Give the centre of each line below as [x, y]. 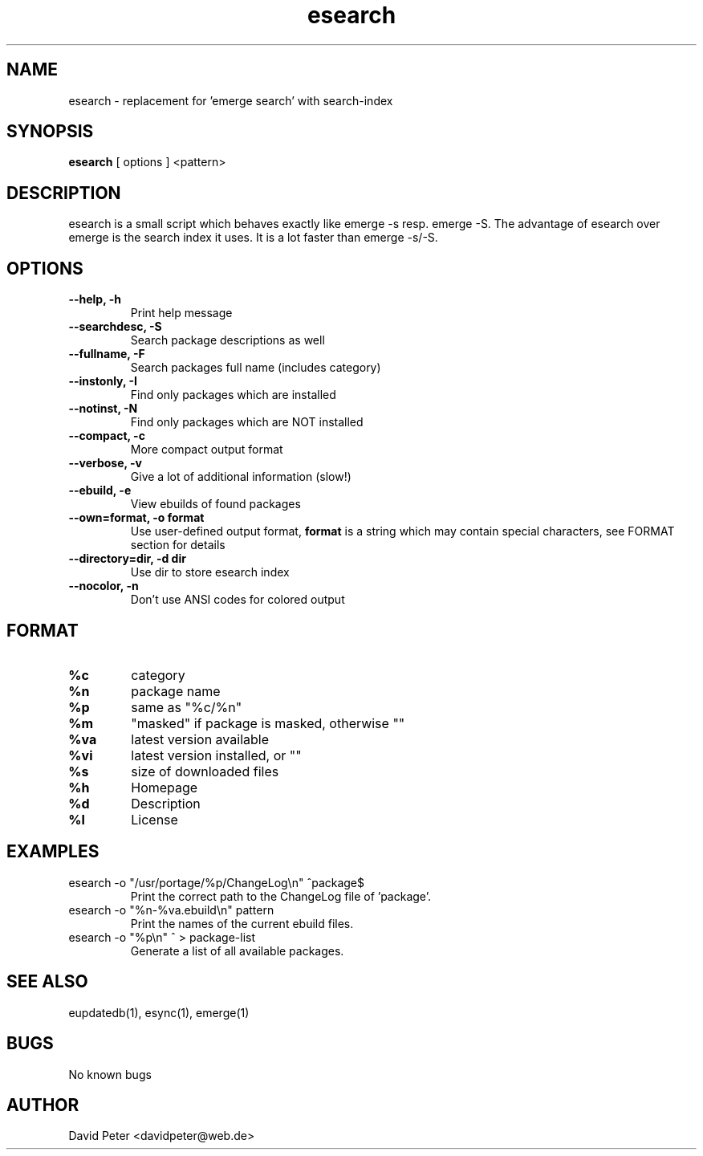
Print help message [181, 313]
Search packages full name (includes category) [256, 368]
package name [176, 691]
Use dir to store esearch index [210, 572]
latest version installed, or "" [216, 755]
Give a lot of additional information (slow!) [241, 477]
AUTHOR [43, 1105]
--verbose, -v [105, 463]
